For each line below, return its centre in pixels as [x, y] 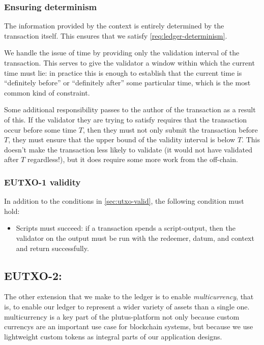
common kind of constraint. [47, 92]
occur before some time [40, 129]
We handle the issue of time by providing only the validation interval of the [122, 53]
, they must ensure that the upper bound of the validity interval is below [122, 139]
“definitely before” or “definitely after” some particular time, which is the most [127, 83]
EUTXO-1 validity [42, 182]
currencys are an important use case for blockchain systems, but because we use [129, 326]
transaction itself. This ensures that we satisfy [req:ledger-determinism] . [116, 35]
